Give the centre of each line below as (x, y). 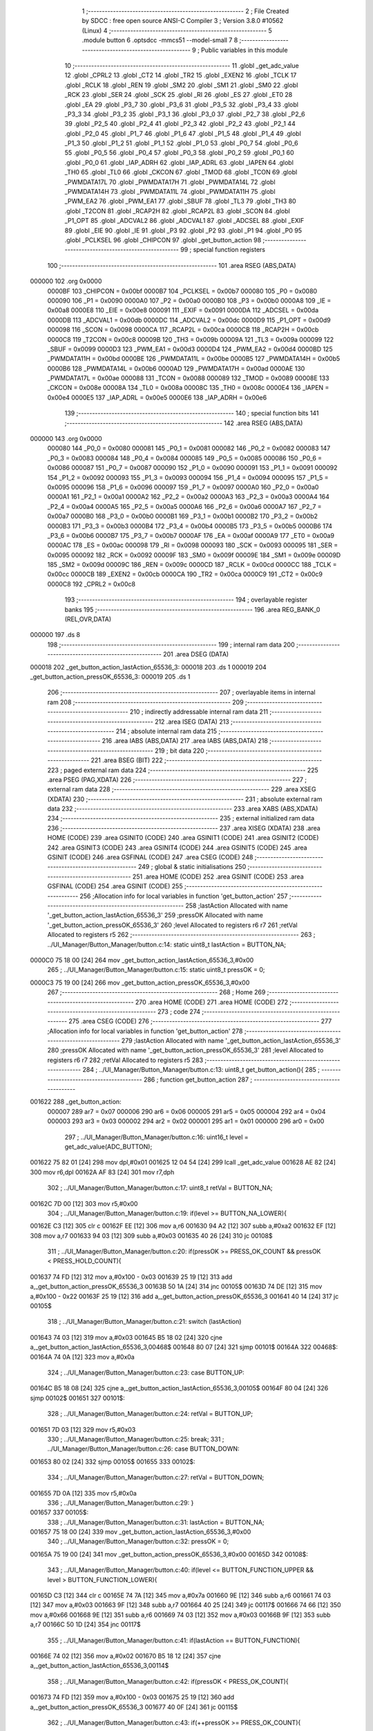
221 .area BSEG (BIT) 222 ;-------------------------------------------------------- (207, 760)
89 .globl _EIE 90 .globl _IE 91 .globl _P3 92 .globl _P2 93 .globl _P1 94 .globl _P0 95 (183, 230)
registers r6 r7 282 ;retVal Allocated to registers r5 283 (125, 1060)
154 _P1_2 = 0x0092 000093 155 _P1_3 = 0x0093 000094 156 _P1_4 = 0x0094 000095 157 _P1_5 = (188, 477)
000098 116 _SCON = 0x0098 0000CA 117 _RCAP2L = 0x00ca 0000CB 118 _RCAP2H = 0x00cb (183, 330)
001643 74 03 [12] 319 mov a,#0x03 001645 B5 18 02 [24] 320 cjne (126, 1337)
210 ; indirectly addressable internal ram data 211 (199, 712)
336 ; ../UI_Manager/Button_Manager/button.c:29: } (121, 1503)
